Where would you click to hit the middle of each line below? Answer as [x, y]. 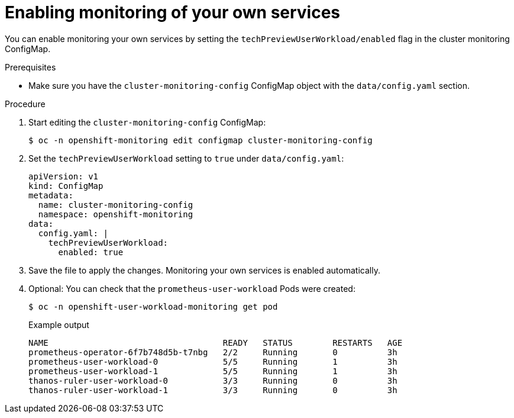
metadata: [51, 195]
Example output [59, 324]
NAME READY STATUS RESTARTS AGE [216, 343]
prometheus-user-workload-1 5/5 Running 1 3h [213, 371]
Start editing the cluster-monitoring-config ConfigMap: [147, 122]
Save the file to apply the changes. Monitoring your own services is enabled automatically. [204, 270]
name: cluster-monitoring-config [116, 205]
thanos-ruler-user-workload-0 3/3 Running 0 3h [213, 380]
